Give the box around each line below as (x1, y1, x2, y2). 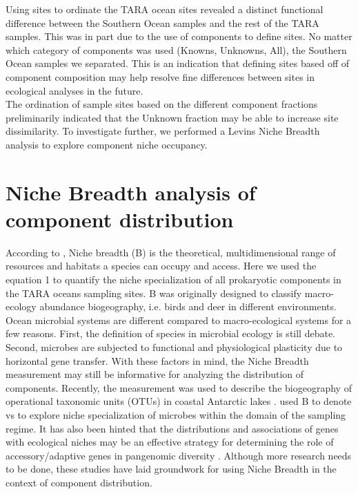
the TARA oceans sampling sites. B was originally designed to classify (6, 285, 302, 300)
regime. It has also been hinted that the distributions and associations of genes (6, 421, 339, 435)
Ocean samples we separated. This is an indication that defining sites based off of (6, 56, 350, 70)
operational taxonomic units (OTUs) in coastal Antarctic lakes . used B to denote (6, 394, 352, 408)
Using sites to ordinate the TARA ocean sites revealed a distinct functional (6, 2, 324, 16)
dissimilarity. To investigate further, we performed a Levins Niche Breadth (6, 124, 320, 138)
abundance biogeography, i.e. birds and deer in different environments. (39, 299, 337, 314)
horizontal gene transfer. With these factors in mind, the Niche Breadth (6, 353, 309, 368)
